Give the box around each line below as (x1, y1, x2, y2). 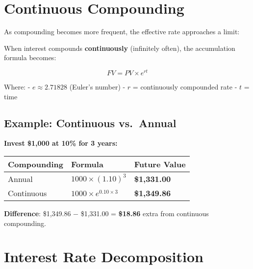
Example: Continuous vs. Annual (4, 115, 177, 130)
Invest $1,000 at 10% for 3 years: (4, 138, 118, 148)
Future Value (134, 158, 186, 170)
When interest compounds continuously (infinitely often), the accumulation (4, 43, 235, 53)
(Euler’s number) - (69, 81, 126, 91)
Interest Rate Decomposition (4, 247, 203, 267)
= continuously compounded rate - (132, 81, 237, 91)
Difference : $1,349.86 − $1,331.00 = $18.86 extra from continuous (4, 208, 209, 218)
